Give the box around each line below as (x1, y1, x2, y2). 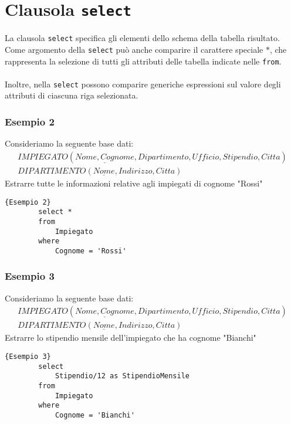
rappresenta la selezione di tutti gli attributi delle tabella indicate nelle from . (5, 55, 282, 67)
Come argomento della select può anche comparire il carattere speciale (5, 43, 263, 55)
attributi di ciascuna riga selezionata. (5, 89, 138, 101)
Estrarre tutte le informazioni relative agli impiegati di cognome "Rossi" (5, 177, 263, 189)
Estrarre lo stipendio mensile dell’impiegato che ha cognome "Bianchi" (5, 331, 256, 344)
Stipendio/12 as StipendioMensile (55, 372, 190, 381)
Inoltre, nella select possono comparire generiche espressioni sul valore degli (5, 77, 281, 90)
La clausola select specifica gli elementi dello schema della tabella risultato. (5, 32, 280, 44)
